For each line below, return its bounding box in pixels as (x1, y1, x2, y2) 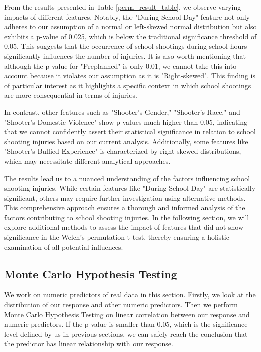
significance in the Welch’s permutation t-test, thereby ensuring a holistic (4, 232, 229, 242)
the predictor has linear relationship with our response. (4, 338, 173, 349)
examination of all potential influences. (4, 241, 123, 252)
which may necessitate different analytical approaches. (4, 155, 171, 166)
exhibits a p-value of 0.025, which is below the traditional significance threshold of (4, 31, 257, 41)
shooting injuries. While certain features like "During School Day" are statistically (4, 183, 256, 193)
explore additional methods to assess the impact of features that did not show (4, 222, 243, 232)
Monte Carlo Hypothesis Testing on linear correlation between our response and (4, 309, 250, 319)
